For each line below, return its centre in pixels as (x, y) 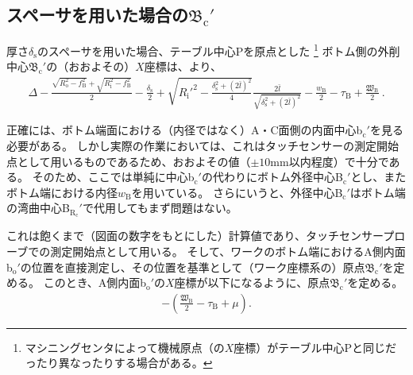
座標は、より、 (183, 66)
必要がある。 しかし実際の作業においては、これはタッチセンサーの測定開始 (203, 146)
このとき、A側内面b (95, 282)
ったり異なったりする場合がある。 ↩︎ (119, 363)
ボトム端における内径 (62, 192)
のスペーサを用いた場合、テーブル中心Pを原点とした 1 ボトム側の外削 (218, 50)
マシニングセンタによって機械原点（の (125, 347)
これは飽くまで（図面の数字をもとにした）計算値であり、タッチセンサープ (201, 236)
